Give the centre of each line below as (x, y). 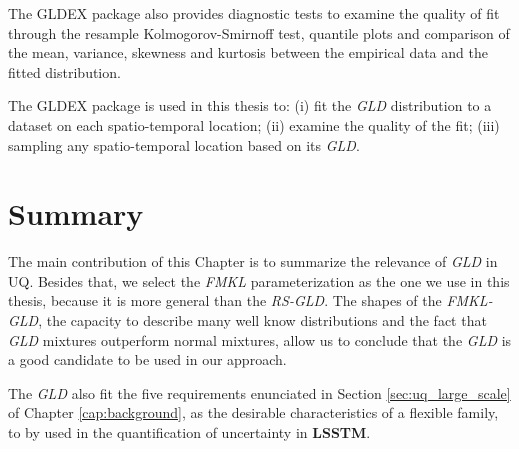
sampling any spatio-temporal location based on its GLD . (184, 144)
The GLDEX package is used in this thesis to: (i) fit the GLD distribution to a (250, 105)
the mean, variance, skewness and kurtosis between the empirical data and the (248, 52)
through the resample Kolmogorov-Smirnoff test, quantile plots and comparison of (259, 32)
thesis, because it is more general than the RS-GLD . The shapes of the (225, 300)
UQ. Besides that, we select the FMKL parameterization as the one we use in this (259, 280)
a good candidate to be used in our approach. (147, 359)
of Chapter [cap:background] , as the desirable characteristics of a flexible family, (253, 412)
